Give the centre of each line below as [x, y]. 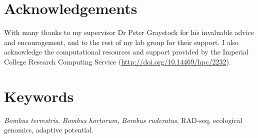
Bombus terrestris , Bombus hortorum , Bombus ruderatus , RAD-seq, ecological [123, 120]
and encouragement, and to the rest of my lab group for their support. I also [121, 42]
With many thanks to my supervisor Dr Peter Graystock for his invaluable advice [129, 32]
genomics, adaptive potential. [49, 130]
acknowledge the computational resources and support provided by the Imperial [126, 52]
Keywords [39, 96]
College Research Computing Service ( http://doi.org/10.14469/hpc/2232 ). [117, 61]
